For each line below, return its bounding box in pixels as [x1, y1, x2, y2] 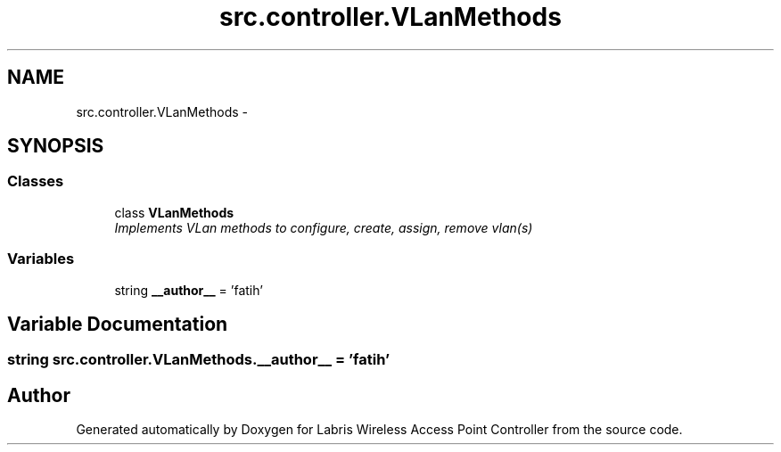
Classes [7, 172, 64, 191]
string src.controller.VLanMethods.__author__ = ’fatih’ [7, 350, 390, 369]
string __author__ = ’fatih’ [114, 282, 263, 298]
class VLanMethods [114, 204, 234, 220]
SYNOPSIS [7, 135, 104, 158]
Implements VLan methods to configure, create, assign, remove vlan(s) [114, 219, 533, 235]
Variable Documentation [7, 312, 228, 335]
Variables [7, 250, 75, 268]
